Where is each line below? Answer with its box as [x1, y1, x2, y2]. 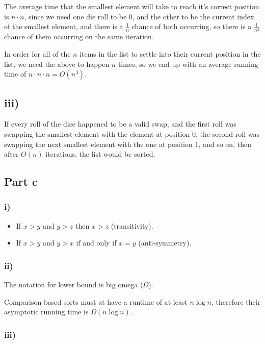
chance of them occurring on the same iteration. [4, 31, 154, 42]
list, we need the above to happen [4, 58, 110, 69]
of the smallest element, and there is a [4, 21, 123, 32]
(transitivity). [111, 220, 153, 231]
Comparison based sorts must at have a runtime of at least [4, 296, 188, 307]
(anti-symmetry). [138, 237, 192, 248]
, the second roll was [195, 128, 259, 139]
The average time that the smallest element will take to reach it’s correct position [4, 1, 259, 11]
